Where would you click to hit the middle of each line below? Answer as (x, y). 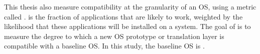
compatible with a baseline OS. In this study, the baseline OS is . (104, 46)
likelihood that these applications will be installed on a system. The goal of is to (127, 26)
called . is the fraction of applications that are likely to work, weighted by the (123, 16)
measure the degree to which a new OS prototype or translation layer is (114, 36)
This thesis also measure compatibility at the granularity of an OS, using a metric (130, 6)
